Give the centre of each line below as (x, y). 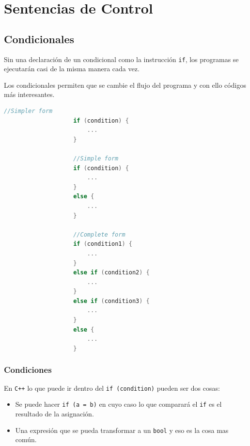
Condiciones (28, 370)
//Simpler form (28, 111)
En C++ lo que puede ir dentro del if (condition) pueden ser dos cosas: (112, 388)
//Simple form (96, 158)
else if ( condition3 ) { (111, 301)
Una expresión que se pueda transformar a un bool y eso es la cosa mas (122, 430)
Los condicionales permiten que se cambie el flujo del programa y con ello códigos (125, 85)
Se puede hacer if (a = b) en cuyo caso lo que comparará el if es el (118, 404)
